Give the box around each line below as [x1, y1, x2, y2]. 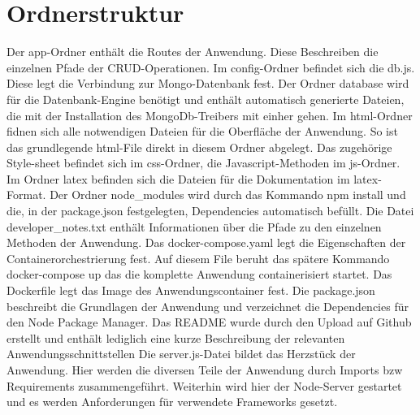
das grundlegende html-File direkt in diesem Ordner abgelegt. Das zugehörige [6, 138, 392, 155]
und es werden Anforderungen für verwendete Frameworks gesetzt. [6, 393, 338, 410]
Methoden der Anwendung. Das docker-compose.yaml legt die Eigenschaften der [6, 234, 406, 251]
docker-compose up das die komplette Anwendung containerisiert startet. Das [6, 266, 392, 283]
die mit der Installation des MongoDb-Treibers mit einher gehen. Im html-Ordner [6, 106, 413, 123]
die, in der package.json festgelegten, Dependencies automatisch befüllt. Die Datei [6, 202, 414, 219]
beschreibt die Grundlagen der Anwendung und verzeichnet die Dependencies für [6, 297, 409, 314]
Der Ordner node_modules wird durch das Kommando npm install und [50, 186, 406, 203]
